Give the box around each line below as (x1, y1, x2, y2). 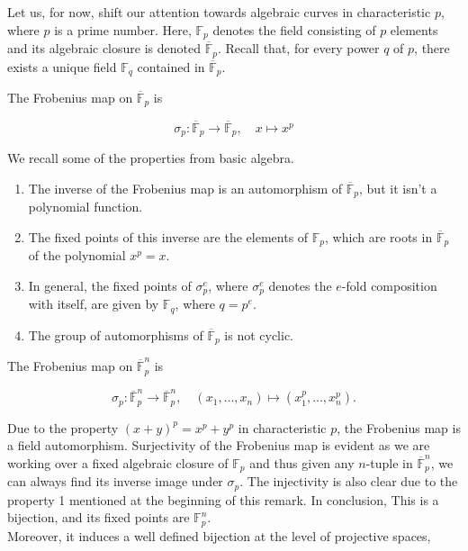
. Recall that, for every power (217, 39, 380, 58)
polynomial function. (28, 197, 143, 216)
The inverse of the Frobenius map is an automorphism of (28, 178, 343, 197)
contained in (137, 57, 205, 76)
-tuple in (365, 453, 413, 472)
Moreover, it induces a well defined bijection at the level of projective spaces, (7, 526, 431, 545)
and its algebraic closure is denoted (7, 39, 201, 58)
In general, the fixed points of (28, 275, 192, 294)
